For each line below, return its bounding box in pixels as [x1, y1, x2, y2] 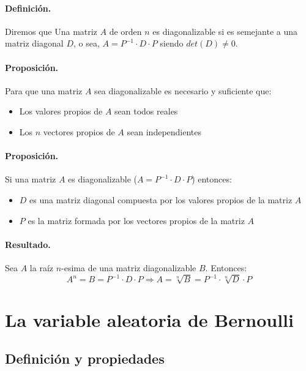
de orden [109, 24, 142, 37]
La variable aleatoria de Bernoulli [5, 307, 294, 332]
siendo [160, 37, 184, 50]
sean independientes [127, 125, 202, 138]
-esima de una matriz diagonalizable [61, 261, 196, 274]
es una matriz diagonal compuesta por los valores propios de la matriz [29, 193, 293, 206]
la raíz [29, 261, 53, 274]
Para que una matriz [5, 84, 83, 97]
